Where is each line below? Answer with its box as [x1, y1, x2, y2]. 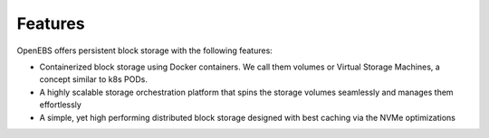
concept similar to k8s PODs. [39, 74, 149, 85]
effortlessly [39, 99, 81, 110]
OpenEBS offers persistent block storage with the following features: [16, 45, 273, 56]
